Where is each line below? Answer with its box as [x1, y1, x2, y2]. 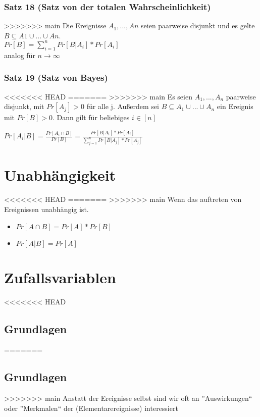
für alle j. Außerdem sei [86, 101, 160, 112]
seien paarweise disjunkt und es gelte [141, 20, 255, 31]
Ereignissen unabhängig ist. [4, 203, 89, 214]
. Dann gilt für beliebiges [52, 112, 130, 123]
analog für [4, 49, 35, 60]
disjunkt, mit [4, 101, 44, 112]
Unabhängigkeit [4, 165, 116, 185]
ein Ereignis [217, 101, 253, 112]
